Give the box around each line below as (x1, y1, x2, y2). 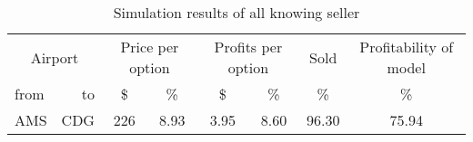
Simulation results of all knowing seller (113, 2, 360, 23)
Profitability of (359, 36, 454, 57)
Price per (120, 36, 179, 57)
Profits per (214, 36, 283, 57)
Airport (30, 46, 79, 68)
